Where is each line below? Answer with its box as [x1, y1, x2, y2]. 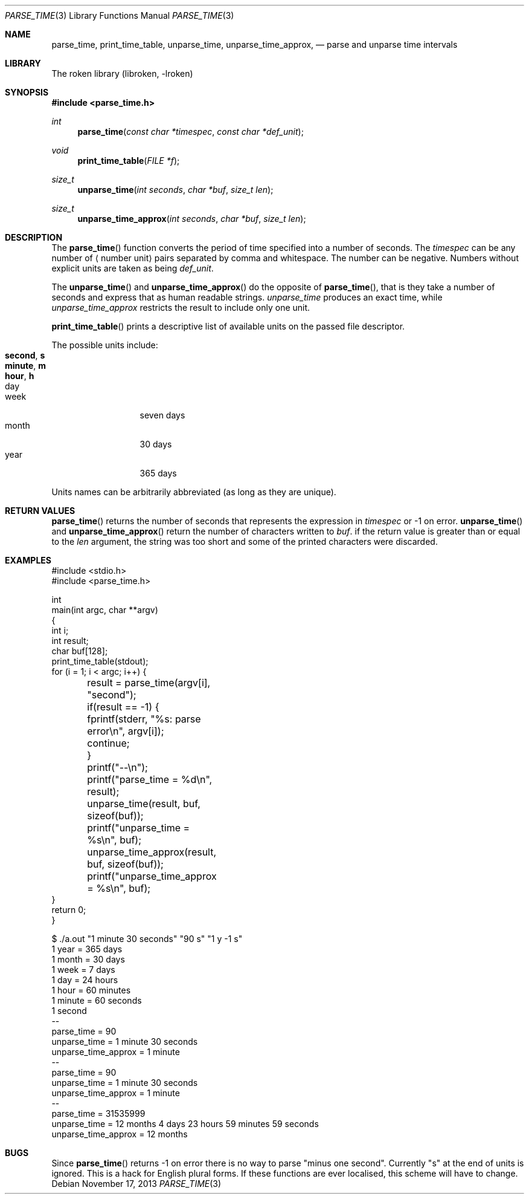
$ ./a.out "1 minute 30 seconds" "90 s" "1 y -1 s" [51, 934, 243, 944]
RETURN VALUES [5, 505, 75, 516]
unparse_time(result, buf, [87, 798, 200, 810]
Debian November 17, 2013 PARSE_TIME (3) [51, 1178, 222, 1189]
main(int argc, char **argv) [51, 605, 158, 615]
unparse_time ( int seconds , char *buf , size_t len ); [77, 184, 274, 195]
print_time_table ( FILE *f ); [77, 155, 180, 166]
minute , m [5, 360, 46, 371]
